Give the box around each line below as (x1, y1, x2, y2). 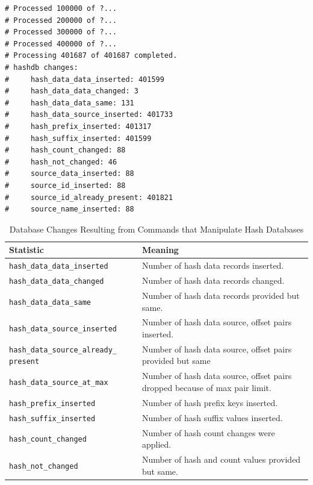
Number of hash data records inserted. (142, 259, 284, 272)
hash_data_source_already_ (9, 345, 117, 354)
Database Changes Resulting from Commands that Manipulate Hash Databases (9, 222, 304, 235)
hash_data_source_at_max (9, 378, 108, 387)
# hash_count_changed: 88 (5, 146, 126, 155)
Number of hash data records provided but (142, 289, 300, 301)
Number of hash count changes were (142, 426, 275, 439)
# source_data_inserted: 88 (5, 169, 134, 178)
